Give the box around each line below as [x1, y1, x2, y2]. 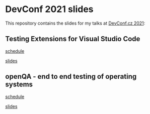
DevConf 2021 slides [5, 4, 94, 15]
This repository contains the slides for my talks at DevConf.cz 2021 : [5, 20, 145, 26]
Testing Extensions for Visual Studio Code [5, 35, 140, 43]
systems [5, 80, 33, 89]
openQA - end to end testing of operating [5, 72, 137, 81]
